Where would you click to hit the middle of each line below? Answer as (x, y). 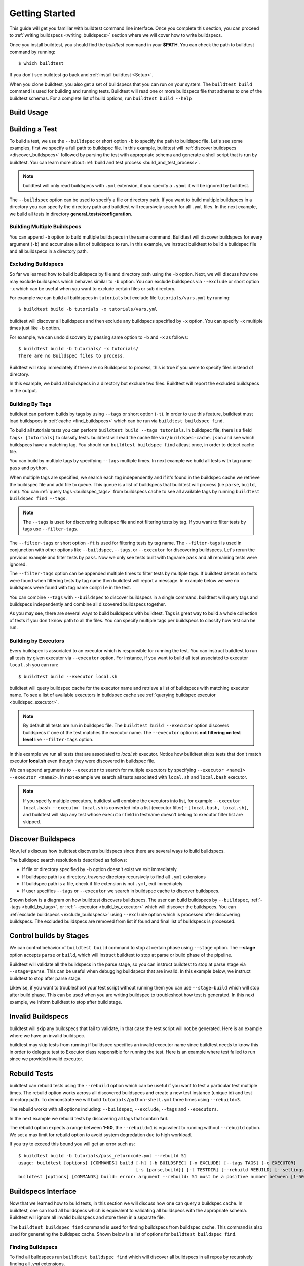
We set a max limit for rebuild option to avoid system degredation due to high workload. (101, 1135)
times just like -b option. (35, 328)
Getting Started (43, 13)
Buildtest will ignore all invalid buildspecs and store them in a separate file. (87, 1217)
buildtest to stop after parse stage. (45, 978)
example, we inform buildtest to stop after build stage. (66, 1002)
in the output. (23, 390)
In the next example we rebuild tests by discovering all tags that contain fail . (89, 1118)
